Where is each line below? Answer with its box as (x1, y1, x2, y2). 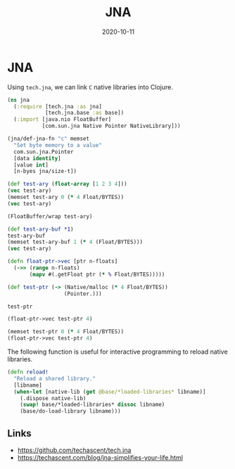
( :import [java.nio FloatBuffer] (13, 116, 112, 123)
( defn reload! (7, 368, 49, 376)
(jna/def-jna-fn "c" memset (7, 135, 90, 143)
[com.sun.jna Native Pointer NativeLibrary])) (42, 122, 181, 130)
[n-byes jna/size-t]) (13, 168, 77, 175)
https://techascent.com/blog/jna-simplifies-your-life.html (17, 454, 183, 461)
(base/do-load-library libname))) (20, 408, 121, 415)
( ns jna (7, 96, 30, 103)
